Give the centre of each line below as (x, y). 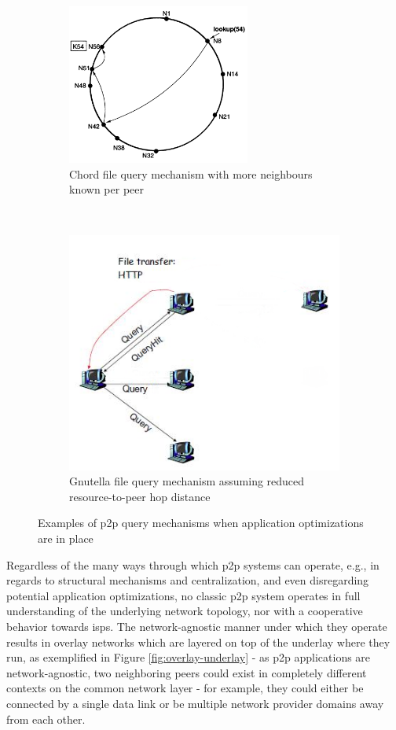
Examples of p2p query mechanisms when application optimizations (201, 523)
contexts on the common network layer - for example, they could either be (185, 688)
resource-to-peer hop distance (140, 496)
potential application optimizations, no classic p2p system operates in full (183, 595)
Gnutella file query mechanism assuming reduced (187, 481)
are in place (66, 538)
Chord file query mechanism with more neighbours (191, 173)
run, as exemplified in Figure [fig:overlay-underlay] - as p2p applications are (189, 657)
